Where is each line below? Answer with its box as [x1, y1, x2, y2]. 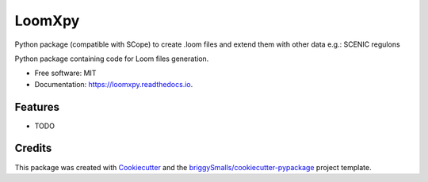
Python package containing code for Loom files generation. [14, 54, 209, 63]
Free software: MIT [34, 68, 97, 78]
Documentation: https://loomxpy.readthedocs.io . [34, 79, 193, 89]
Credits [14, 142, 52, 155]
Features [14, 100, 59, 114]
